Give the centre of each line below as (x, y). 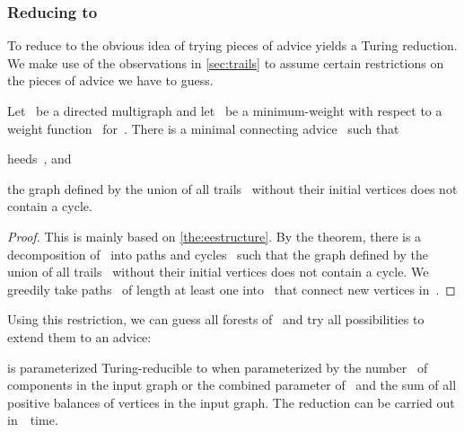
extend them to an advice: (79, 336)
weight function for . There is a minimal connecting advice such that (203, 128)
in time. (33, 420)
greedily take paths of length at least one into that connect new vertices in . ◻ (232, 289)
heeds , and (39, 159)
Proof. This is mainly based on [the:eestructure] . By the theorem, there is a (214, 236)
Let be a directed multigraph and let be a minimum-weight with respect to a (225, 110)
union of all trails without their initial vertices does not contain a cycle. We (218, 272)
